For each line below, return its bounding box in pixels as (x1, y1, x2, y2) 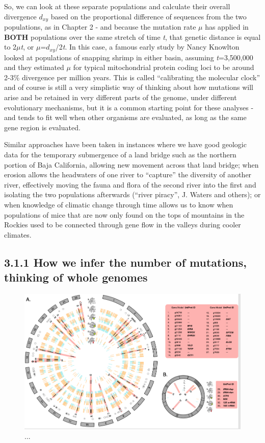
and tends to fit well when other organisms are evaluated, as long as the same (4, 112, 247, 123)
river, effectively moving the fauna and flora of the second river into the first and (4, 179, 256, 190)
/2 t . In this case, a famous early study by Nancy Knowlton (55, 41, 240, 52)
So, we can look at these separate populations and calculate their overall (4, 1, 230, 11)
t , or (20, 41, 34, 52)
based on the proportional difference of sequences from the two (50, 11, 247, 21)
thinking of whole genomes (4, 269, 148, 285)
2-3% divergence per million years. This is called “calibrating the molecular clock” (4, 72, 260, 82)
